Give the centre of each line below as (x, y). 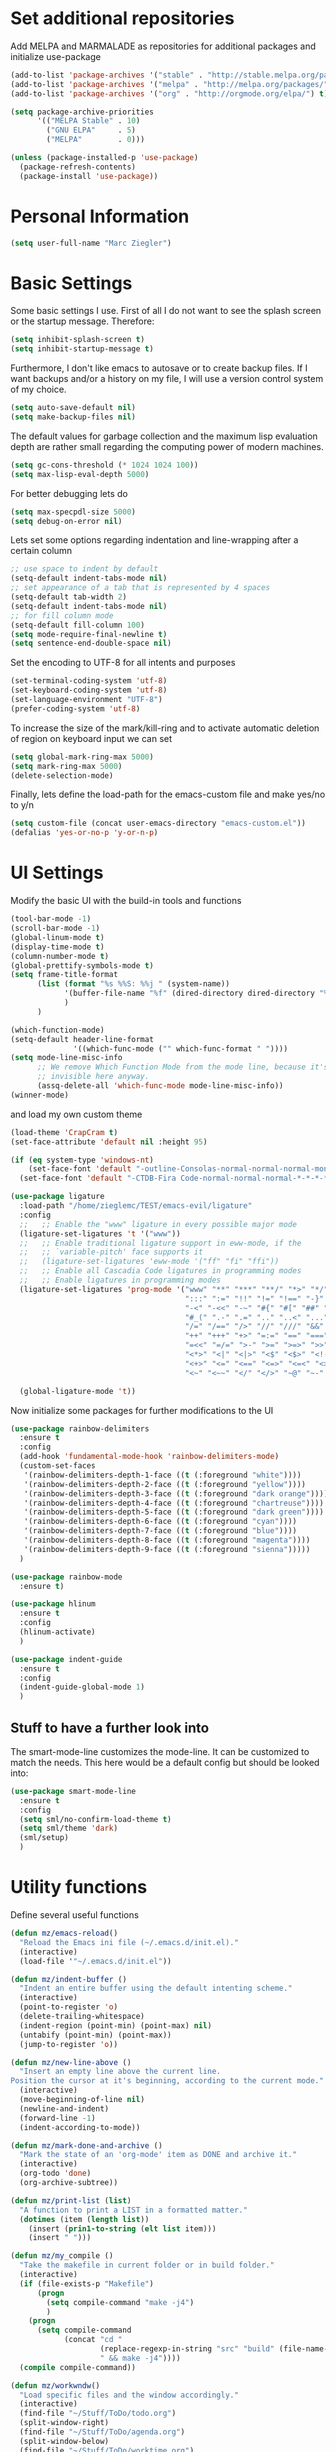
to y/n (22, 805)
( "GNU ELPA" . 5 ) (91, 130)
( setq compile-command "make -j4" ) (120, 2302)
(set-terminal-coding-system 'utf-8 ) (89, 681)
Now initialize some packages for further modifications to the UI (142, 1410)
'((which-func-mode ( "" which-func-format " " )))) (180, 1048)
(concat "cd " (93, 2340)
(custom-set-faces (58, 1466)
